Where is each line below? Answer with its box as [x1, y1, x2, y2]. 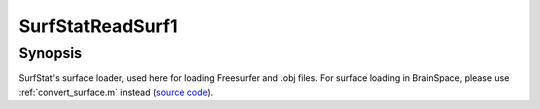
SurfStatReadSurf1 [18, 15, 178, 37]
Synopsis [18, 44, 83, 62]
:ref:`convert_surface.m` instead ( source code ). [18, 86, 214, 98]
